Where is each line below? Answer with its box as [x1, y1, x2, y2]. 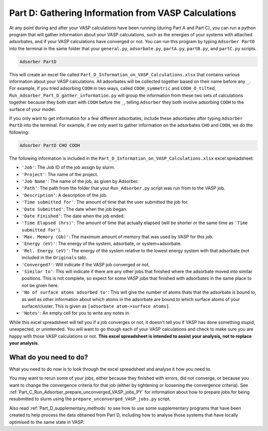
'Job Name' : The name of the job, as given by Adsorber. [21, 178, 139, 184]
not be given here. [21, 282, 59, 288]
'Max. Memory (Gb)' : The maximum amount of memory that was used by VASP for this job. [21, 234, 213, 240]
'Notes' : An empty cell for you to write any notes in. [21, 310, 131, 316]
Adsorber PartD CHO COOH [19, 142, 80, 148]
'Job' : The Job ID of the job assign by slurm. [21, 164, 115, 171]
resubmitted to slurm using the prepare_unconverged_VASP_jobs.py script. [9, 396, 171, 402]
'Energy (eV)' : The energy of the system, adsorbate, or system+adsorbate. [21, 241, 182, 246]
